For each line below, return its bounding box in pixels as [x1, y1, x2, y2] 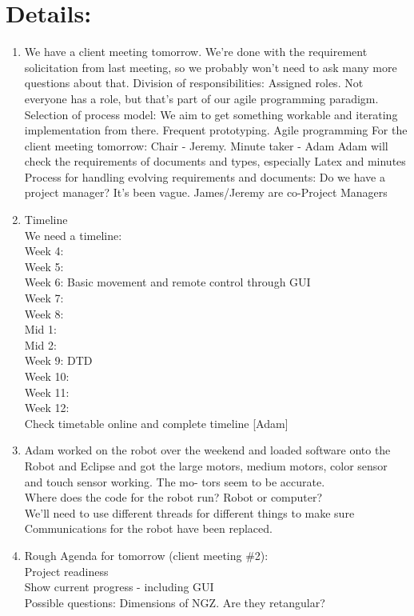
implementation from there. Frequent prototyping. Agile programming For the [24, 122, 408, 138]
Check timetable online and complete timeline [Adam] [24, 414, 289, 431]
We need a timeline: [24, 226, 122, 243]
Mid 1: [24, 321, 57, 338]
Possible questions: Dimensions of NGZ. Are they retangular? [24, 594, 325, 610]
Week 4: [24, 242, 64, 259]
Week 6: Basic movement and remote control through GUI [24, 274, 311, 290]
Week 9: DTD [24, 352, 93, 369]
